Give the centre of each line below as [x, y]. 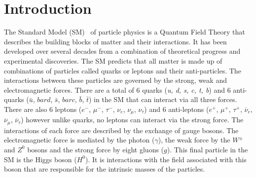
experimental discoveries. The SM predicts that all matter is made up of [113, 60]
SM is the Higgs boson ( [40, 159]
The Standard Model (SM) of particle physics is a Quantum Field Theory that [125, 32]
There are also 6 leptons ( [43, 109]
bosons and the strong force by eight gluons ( [96, 149]
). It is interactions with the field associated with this [166, 159]
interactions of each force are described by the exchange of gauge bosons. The [121, 130]
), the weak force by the [194, 140]
